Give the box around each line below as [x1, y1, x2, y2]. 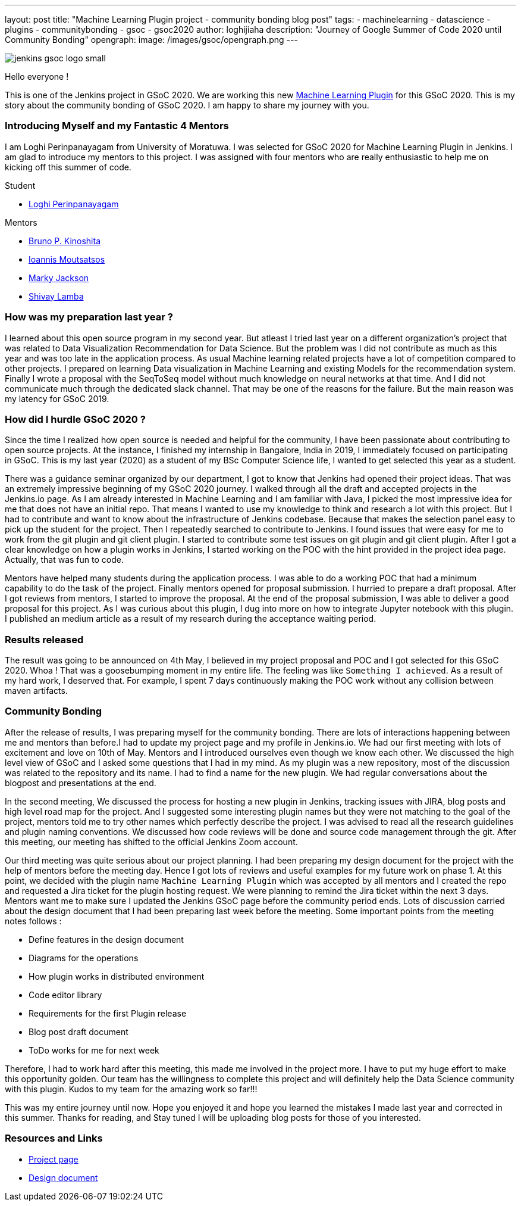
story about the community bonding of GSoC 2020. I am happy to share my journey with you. [5, 100, 369, 110]
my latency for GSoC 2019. [5, 393, 109, 404]
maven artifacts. [5, 685, 68, 696]
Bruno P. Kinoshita [29, 235, 101, 246]
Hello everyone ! [5, 71, 69, 82]
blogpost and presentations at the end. [5, 777, 156, 788]
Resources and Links [5, 1132, 103, 1145]
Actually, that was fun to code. [5, 554, 124, 565]
